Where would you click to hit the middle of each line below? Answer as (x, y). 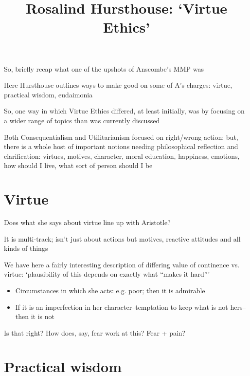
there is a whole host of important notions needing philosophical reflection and (121, 146)
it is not (43, 316)
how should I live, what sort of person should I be (78, 165)
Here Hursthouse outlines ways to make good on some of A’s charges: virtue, (118, 85)
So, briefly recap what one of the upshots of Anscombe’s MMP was (104, 68)
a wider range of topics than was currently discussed (82, 120)
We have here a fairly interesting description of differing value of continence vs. (122, 264)
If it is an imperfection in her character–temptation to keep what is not (122, 307)
